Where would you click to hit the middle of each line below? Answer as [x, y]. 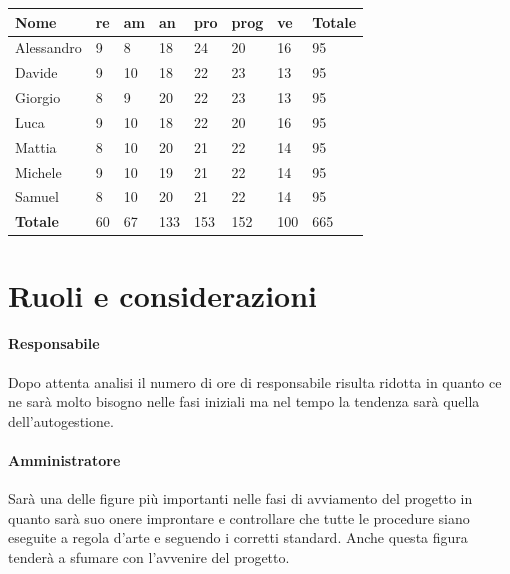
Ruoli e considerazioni [163, 294]
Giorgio [38, 97]
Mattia [36, 146]
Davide [36, 72]
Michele [38, 171]
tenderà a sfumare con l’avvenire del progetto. [149, 556]
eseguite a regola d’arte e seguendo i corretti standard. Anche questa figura [238, 537]
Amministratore [64, 459]
